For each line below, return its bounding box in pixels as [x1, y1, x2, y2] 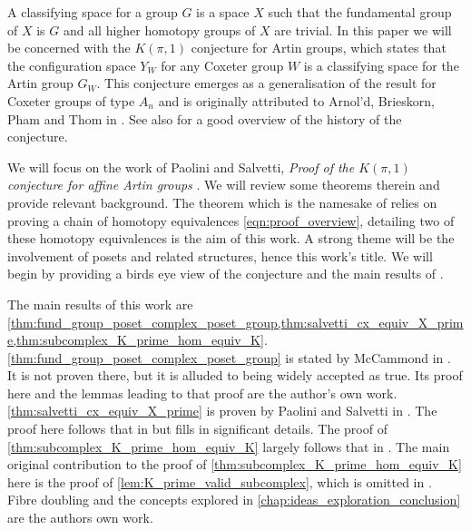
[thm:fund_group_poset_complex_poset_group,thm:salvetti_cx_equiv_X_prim [7, 312, 464, 331]
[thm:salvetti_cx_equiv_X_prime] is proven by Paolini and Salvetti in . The [7, 401, 437, 420]
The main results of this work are [7, 294, 193, 313]
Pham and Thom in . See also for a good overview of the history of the [7, 109, 402, 128]
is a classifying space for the [303, 55, 459, 74]
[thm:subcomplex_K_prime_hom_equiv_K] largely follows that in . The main [7, 437, 450, 456]
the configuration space [7, 55, 136, 74]
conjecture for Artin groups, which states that [191, 38, 446, 57]
